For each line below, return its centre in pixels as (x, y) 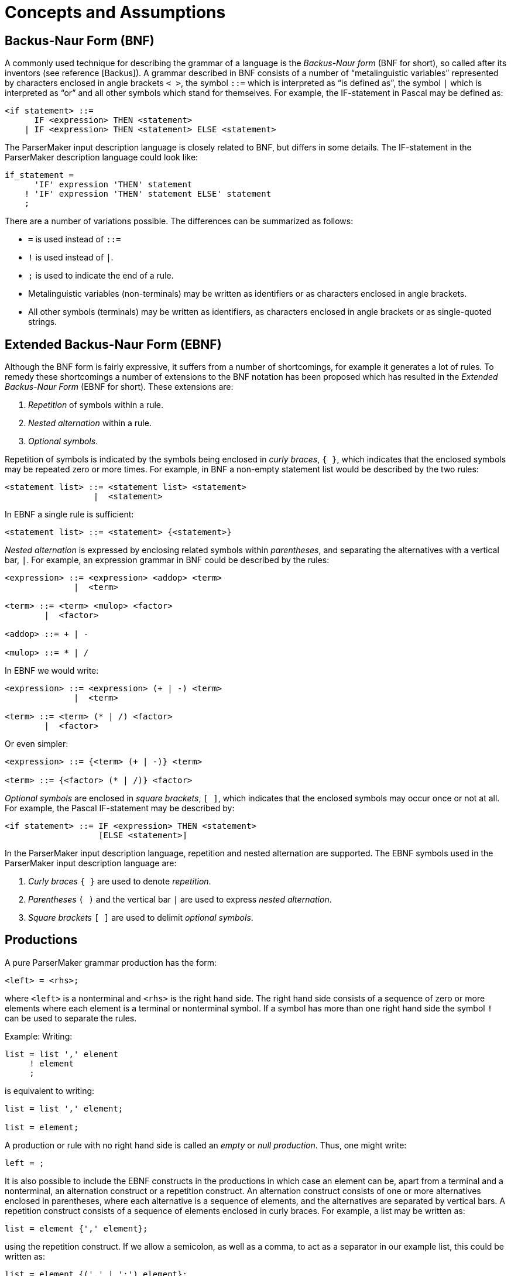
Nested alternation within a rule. (90, 423)
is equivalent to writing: (50, 1090)
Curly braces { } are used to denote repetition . (120, 881)
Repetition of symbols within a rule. (96, 405)
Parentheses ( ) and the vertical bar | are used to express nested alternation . (180, 900)
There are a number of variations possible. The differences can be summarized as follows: (179, 221)
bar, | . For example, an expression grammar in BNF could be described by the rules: (167, 560)
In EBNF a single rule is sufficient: (69, 514)
